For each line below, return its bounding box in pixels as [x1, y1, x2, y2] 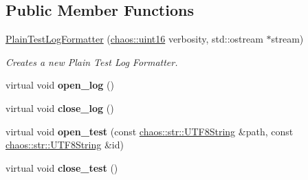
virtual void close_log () [5, 100, 114, 115]
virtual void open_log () [5, 78, 114, 92]
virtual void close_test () [5, 160, 118, 175]
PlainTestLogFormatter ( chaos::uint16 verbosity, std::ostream [5, 32, 263, 46]
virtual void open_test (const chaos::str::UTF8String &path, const [5, 124, 294, 138]
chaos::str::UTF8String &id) [5, 137, 124, 152]
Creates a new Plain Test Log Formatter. [5, 54, 178, 69]
